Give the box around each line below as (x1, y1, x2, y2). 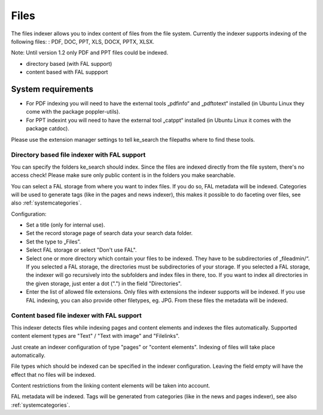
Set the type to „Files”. (26, 238, 81, 245)
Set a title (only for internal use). (26, 221, 105, 228)
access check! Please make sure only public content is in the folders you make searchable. (11, 172, 236, 179)
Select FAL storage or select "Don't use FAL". (26, 246, 137, 254)
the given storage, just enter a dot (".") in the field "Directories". (26, 280, 182, 287)
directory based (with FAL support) (26, 60, 112, 67)
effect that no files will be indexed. (11, 371, 96, 378)
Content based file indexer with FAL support (11, 312, 142, 320)
